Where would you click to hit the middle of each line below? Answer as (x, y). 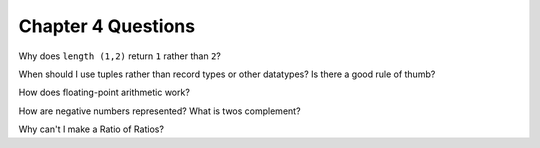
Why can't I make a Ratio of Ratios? (91, 129)
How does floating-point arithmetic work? (104, 92)
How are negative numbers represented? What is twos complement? (159, 111)
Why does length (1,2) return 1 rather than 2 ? (120, 56)
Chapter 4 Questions (106, 26)
